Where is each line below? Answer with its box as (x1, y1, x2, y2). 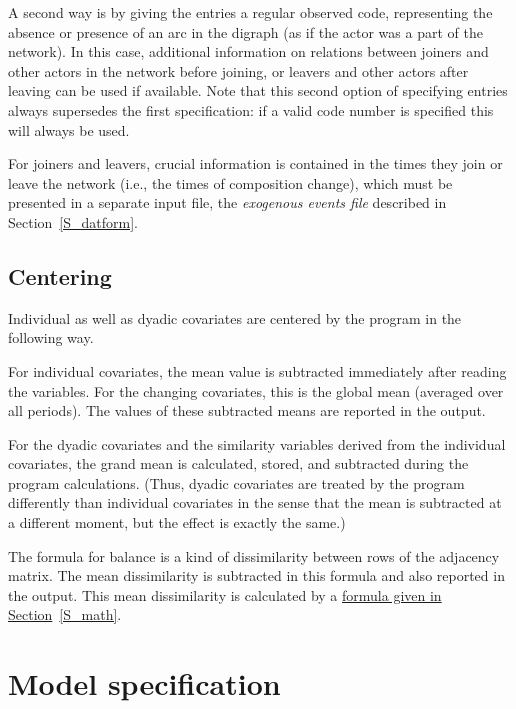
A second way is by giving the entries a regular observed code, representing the (8, 2, 493, 22)
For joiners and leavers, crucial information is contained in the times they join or (8, 153, 503, 174)
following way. (8, 327, 94, 348)
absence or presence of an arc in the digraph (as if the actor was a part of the (8, 21, 483, 42)
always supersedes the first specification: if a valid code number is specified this (8, 99, 494, 120)
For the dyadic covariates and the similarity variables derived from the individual (8, 433, 506, 454)
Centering (8, 260, 112, 291)
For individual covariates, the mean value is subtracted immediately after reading (8, 360, 507, 381)
